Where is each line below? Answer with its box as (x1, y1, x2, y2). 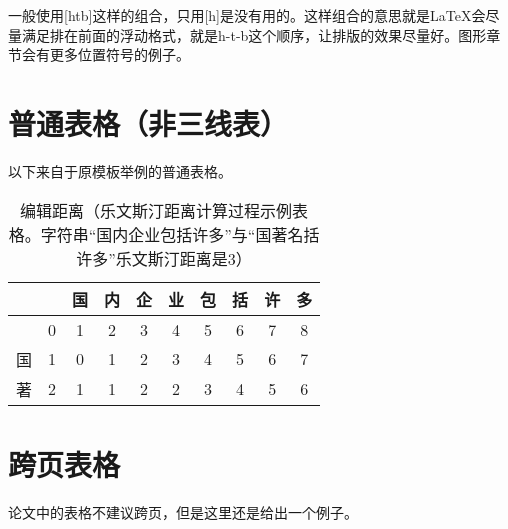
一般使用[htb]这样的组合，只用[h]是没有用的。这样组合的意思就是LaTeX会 (8, 5, 486, 25)
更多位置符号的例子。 (49, 44, 190, 65)
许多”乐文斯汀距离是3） (76, 246, 252, 270)
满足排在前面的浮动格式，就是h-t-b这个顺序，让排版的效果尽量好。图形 (21, 24, 487, 45)
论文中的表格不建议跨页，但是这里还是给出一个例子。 (8, 501, 358, 522)
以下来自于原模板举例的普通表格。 (8, 160, 232, 181)
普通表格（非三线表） (8, 102, 289, 143)
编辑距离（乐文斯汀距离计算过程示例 (20, 198, 293, 222)
